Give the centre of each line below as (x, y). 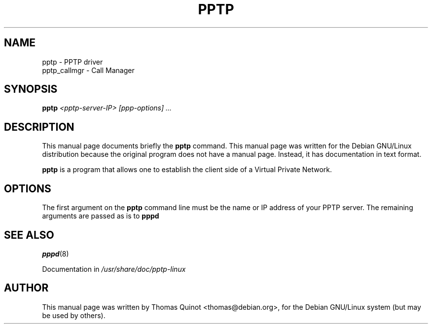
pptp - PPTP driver (72, 62)
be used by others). (74, 315)
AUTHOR (26, 288)
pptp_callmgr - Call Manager (88, 70)
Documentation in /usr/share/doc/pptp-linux (114, 269)
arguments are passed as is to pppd (101, 216)
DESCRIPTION (39, 127)
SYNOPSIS (31, 89)
